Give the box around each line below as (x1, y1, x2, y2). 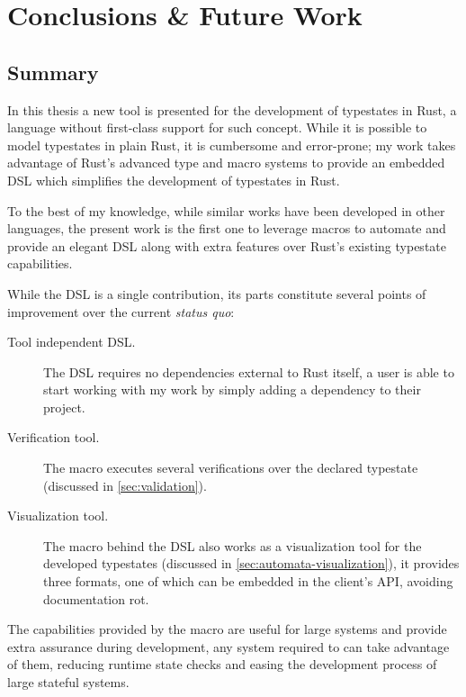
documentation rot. (43, 589, 149, 608)
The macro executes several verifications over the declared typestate (43, 458, 418, 477)
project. (43, 397, 85, 416)
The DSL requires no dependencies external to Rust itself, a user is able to (43, 362, 454, 381)
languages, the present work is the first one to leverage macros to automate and (7, 219, 446, 238)
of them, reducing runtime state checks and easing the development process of (7, 655, 437, 674)
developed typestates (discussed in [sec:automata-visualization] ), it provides (43, 554, 460, 573)
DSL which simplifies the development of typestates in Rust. (7, 170, 340, 189)
